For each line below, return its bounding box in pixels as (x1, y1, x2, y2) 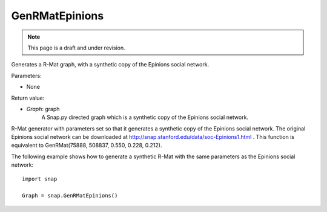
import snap (22, 175, 58, 182)
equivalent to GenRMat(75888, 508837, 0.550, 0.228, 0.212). (11, 142, 162, 149)
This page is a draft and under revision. (27, 44, 125, 51)
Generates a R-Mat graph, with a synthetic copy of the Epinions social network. (11, 61, 210, 68)
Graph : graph (26, 105, 60, 112)
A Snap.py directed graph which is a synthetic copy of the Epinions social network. (41, 114, 248, 121)
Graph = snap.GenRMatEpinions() (22, 192, 118, 199)
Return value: (11, 94, 45, 101)
